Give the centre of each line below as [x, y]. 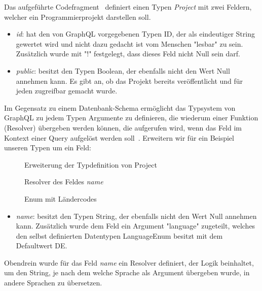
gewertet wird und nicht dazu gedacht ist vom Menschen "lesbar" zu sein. [129, 43]
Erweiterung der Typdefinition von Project [91, 164]
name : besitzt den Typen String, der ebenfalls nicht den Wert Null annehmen [136, 216]
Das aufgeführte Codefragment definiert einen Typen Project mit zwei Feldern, [128, 7]
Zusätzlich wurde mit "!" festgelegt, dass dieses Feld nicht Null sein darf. [128, 54]
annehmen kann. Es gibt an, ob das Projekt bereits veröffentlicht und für [129, 80]
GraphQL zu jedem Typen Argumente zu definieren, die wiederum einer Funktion [131, 118]
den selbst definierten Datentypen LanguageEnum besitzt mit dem [119, 235]
